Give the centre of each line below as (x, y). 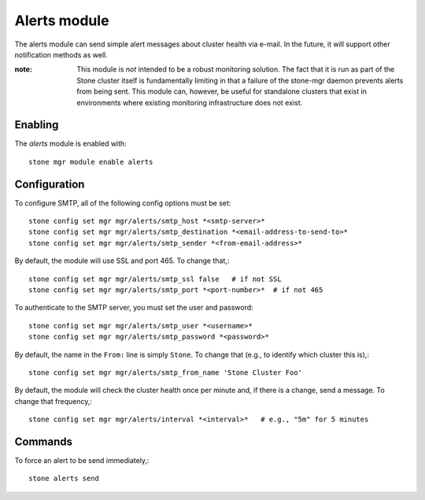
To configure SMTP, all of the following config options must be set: (123, 203)
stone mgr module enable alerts (91, 162)
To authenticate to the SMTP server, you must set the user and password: (134, 308)
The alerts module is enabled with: (71, 144)
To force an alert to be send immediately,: (82, 461)
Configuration (50, 184)
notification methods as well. (61, 54)
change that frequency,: (54, 401)
